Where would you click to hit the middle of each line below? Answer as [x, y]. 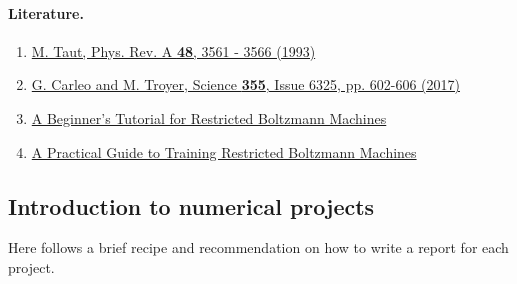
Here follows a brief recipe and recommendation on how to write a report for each [258, 247]
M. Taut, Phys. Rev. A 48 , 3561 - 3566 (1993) [173, 50]
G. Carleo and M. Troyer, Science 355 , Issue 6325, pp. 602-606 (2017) [245, 84]
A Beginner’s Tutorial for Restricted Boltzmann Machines [209, 117]
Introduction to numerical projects [191, 205]
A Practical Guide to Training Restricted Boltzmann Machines [224, 151]
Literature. [46, 12]
